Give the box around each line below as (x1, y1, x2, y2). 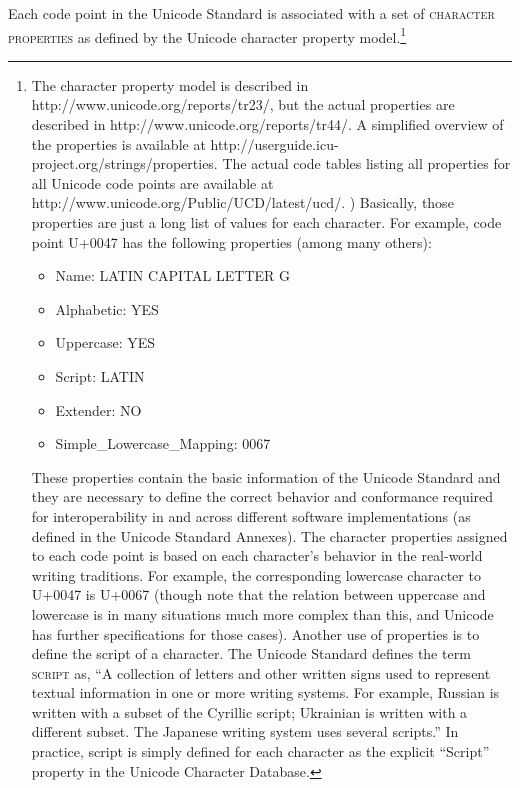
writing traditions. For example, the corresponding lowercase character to (31, 564, 481, 585)
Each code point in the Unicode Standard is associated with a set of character (8, 3, 495, 23)
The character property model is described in (31, 74, 309, 95)
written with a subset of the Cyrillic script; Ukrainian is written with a (31, 701, 468, 722)
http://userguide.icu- (210, 133, 339, 154)
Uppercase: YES (55, 332, 156, 353)
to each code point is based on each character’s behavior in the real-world (31, 545, 483, 566)
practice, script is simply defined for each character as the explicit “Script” (31, 741, 490, 762)
